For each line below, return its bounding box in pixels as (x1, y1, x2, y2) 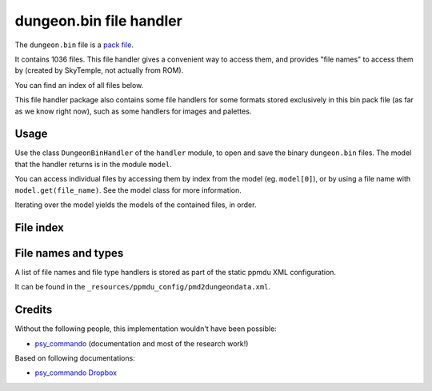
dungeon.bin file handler (14, 12, 183, 30)
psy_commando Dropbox (34, 368, 118, 377)
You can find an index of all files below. (14, 80, 144, 90)
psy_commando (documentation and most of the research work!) (34, 338, 249, 348)
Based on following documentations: (14, 353, 135, 363)
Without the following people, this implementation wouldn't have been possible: (14, 324, 278, 333)
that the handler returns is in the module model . (14, 159, 172, 169)
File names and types (14, 246, 124, 260)
